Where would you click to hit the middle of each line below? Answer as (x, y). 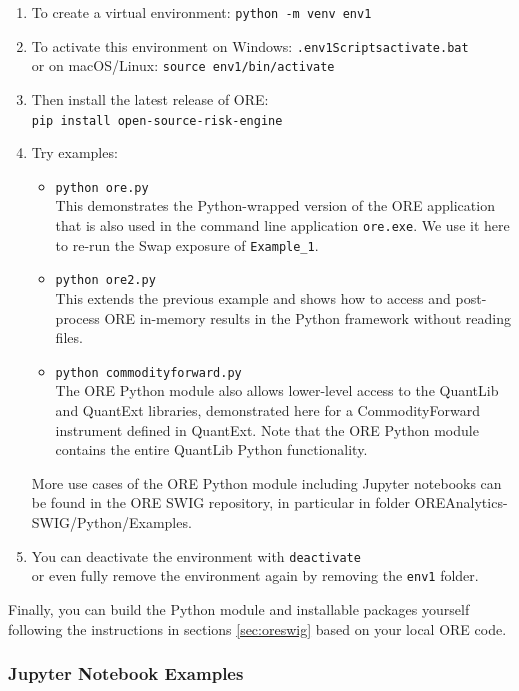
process (77, 317)
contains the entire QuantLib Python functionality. (211, 449)
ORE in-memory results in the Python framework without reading (307, 317)
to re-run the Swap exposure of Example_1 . (187, 244)
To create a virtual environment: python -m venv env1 (201, 12)
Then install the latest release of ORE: (150, 98)
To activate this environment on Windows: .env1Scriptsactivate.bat (250, 45)
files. (69, 337)
